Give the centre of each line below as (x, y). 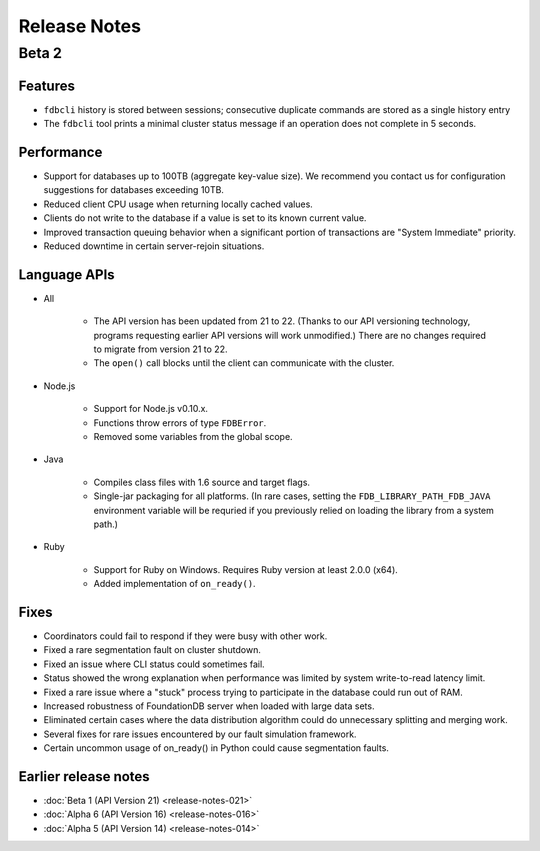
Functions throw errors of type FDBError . (180, 422)
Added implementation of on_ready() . (174, 584)
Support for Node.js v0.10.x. (151, 409)
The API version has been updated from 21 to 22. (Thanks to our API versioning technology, (282, 321)
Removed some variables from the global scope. (193, 436)
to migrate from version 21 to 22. (160, 349)
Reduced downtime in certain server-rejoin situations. (154, 246)
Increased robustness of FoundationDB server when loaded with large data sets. (209, 706)
